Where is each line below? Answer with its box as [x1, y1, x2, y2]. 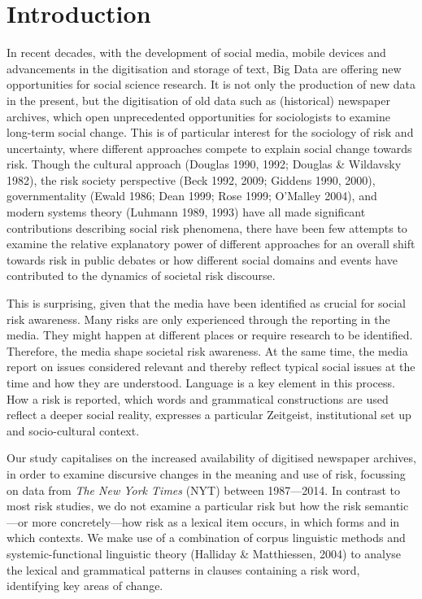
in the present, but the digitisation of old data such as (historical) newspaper [7, 91, 390, 108]
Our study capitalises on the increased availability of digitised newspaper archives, [7, 449, 416, 466]
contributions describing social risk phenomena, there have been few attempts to [7, 219, 407, 236]
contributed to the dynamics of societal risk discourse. [7, 267, 276, 284]
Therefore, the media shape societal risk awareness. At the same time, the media [7, 342, 408, 359]
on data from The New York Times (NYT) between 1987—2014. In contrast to [7, 481, 401, 498]
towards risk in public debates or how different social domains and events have [7, 251, 398, 268]
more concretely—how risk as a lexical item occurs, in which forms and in [32, 513, 400, 530]
